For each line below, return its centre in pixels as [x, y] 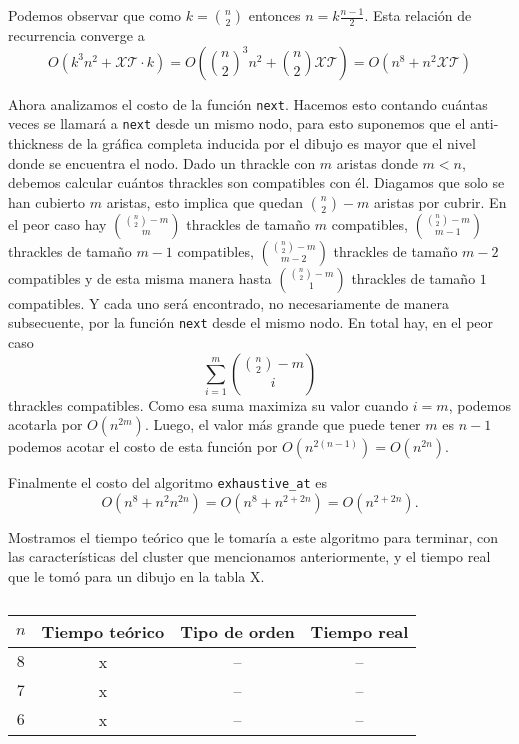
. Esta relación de [418, 15]
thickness [36, 142]
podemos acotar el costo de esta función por [143, 446]
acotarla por [45, 424]
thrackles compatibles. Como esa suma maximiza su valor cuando [208, 404]
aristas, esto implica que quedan [204, 201]
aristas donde [377, 162]
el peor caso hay [57, 223]
